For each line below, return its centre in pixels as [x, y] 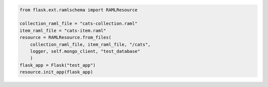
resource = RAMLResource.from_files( [66, 38]
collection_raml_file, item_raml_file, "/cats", [90, 44]
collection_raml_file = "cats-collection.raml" [78, 24]
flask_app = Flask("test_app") [58, 65]
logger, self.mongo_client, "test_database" [85, 51]
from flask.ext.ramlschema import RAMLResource [78, 10]
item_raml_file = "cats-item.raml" [63, 30]
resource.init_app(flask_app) [56, 72]
